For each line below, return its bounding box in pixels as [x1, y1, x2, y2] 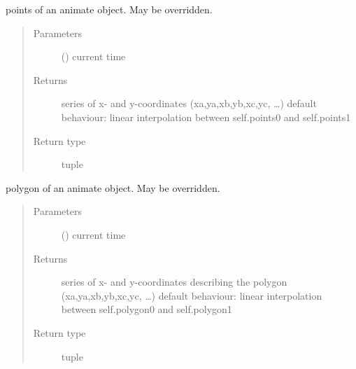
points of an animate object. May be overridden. [6, 2, 213, 16]
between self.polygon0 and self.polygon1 [61, 302, 232, 316]
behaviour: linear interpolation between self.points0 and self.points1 [61, 109, 351, 124]
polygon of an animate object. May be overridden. [6, 180, 220, 195]
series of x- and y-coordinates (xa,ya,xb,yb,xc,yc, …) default [61, 96, 317, 111]
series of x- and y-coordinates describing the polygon [61, 274, 287, 289]
